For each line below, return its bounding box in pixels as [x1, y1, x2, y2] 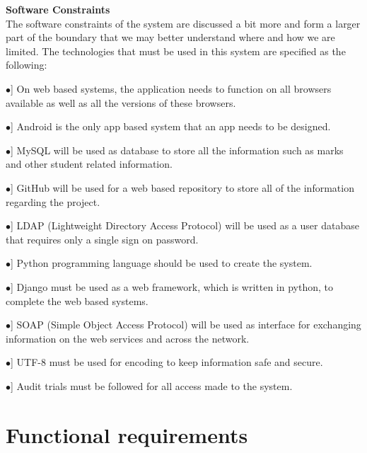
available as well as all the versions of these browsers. [6, 95, 236, 110]
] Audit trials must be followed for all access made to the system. [11, 378, 293, 393]
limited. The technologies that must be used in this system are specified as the [6, 43, 346, 58]
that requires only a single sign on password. [6, 231, 199, 246]
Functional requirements [6, 420, 248, 449]
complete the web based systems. [6, 293, 148, 308]
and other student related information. [6, 156, 173, 171]
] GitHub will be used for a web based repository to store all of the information [11, 180, 354, 195]
